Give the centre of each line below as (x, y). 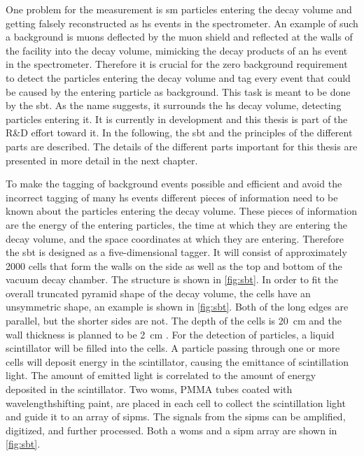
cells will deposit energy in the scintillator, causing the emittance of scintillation (177, 361)
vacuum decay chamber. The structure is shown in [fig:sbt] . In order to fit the (172, 279)
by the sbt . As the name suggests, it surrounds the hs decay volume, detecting (174, 105)
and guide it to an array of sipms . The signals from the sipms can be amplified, (176, 416)
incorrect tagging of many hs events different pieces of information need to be (172, 197)
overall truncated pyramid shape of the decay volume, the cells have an (158, 293)
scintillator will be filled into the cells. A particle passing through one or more (173, 348)
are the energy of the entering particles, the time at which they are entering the (176, 224)
